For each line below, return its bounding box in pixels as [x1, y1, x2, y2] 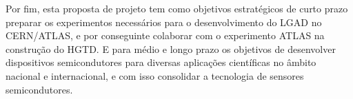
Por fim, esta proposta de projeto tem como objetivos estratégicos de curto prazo [6, 1, 348, 15]
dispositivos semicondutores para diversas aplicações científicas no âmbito [6, 55, 316, 69]
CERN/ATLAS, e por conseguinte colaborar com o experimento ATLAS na [6, 28, 325, 43]
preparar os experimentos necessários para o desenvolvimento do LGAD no [6, 14, 322, 29]
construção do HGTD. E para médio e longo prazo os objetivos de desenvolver [6, 41, 336, 56]
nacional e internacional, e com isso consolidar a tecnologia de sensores [6, 68, 304, 82]
